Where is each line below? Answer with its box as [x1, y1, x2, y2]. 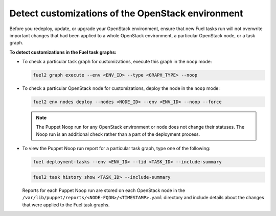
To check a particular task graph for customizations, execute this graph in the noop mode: [22, 59, 212, 65]
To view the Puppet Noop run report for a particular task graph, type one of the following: [22, 146, 211, 152]
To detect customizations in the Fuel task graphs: [9, 49, 117, 55]
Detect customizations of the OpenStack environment [9, 8, 243, 19]
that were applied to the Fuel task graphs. [22, 202, 110, 208]
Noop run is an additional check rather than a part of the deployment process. [36, 131, 200, 137]
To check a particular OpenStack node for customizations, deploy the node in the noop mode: [22, 85, 220, 91]
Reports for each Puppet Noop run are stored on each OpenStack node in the [22, 187, 186, 194]
